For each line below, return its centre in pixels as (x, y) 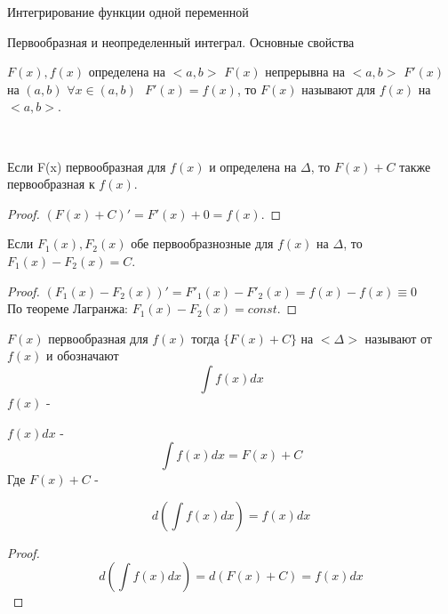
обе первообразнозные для (202, 243)
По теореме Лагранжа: (68, 308)
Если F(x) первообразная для (87, 166)
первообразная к (51, 184)
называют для (339, 89)
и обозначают (83, 355)
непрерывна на (305, 72)
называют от (398, 338)
